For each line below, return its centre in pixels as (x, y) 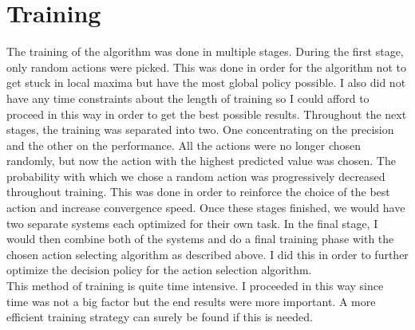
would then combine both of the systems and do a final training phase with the (200, 239)
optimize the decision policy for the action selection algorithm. (159, 270)
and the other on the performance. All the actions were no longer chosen (184, 145)
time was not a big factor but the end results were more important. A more (191, 301)
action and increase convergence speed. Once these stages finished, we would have (206, 208)
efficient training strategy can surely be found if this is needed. (160, 317)
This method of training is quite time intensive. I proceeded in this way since (195, 286)
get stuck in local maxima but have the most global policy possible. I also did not (206, 82)
